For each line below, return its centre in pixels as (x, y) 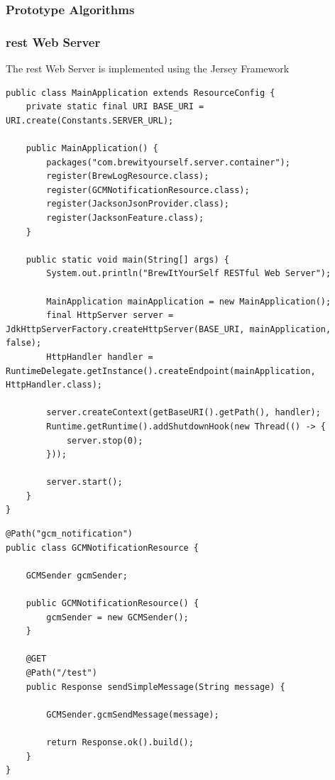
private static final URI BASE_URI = (115, 107)
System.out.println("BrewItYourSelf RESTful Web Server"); (189, 274)
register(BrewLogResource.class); (128, 176)
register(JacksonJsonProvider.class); (138, 204)
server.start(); (84, 482)
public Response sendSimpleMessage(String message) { (155, 687)
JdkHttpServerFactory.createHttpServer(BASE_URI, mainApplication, (169, 329)
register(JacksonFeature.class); (125, 218)
